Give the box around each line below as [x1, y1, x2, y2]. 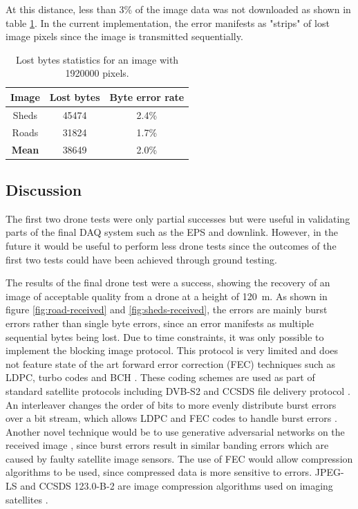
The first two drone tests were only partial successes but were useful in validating [6, 211, 350, 225]
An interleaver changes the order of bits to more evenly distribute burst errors [6, 397, 337, 411]
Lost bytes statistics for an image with [16, 52, 179, 66]
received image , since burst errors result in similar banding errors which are [6, 438, 329, 452]
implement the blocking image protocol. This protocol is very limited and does [6, 343, 339, 358]
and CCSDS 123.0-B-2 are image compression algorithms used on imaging [20, 479, 333, 493]
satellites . [6, 492, 48, 506]
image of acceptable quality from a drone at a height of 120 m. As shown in [6, 288, 328, 303]
